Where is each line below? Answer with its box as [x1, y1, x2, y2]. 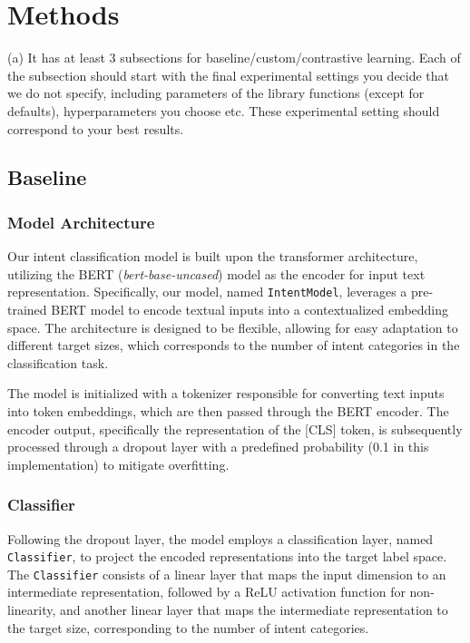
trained [7, 299, 47, 318]
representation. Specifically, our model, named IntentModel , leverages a [7, 282, 407, 301]
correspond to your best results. [7, 119, 184, 138]
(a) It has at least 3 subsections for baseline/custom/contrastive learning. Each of [7, 48, 461, 67]
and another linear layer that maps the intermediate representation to [60, 600, 448, 619]
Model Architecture [7, 210, 155, 233]
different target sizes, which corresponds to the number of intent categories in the [7, 336, 460, 355]
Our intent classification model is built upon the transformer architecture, [7, 247, 418, 266]
